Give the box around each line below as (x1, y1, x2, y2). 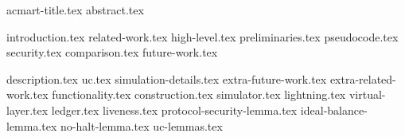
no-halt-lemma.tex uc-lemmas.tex (60, 117, 223, 134)
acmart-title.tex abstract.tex (6, 2, 144, 18)
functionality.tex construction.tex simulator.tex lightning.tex (52, 86, 346, 103)
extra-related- (329, 70, 396, 87)
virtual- (349, 86, 386, 103)
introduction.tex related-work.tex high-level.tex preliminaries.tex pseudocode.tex (6, 28, 399, 45)
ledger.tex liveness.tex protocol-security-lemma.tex (51, 101, 298, 118)
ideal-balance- (300, 101, 368, 118)
